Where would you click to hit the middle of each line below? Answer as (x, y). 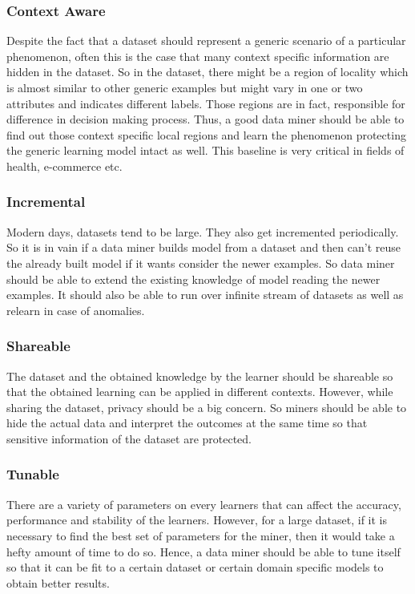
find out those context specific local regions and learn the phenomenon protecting (206, 134)
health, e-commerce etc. (64, 166)
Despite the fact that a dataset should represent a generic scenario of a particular (206, 40)
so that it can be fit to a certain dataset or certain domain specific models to (195, 567)
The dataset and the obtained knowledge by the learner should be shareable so (200, 376)
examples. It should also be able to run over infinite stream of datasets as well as (205, 295)
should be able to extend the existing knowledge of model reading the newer (193, 279)
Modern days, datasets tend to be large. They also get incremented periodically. (203, 231)
